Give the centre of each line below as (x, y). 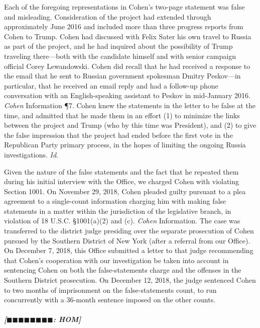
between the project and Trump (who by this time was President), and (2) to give (130, 125)
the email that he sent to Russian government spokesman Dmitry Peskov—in (122, 76)
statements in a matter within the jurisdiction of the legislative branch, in (118, 211)
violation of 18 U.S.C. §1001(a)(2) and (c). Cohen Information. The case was (122, 221)
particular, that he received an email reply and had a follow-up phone (111, 85)
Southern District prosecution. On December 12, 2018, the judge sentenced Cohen (130, 280)
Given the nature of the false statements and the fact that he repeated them (121, 171)
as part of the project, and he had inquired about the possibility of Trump (118, 46)
